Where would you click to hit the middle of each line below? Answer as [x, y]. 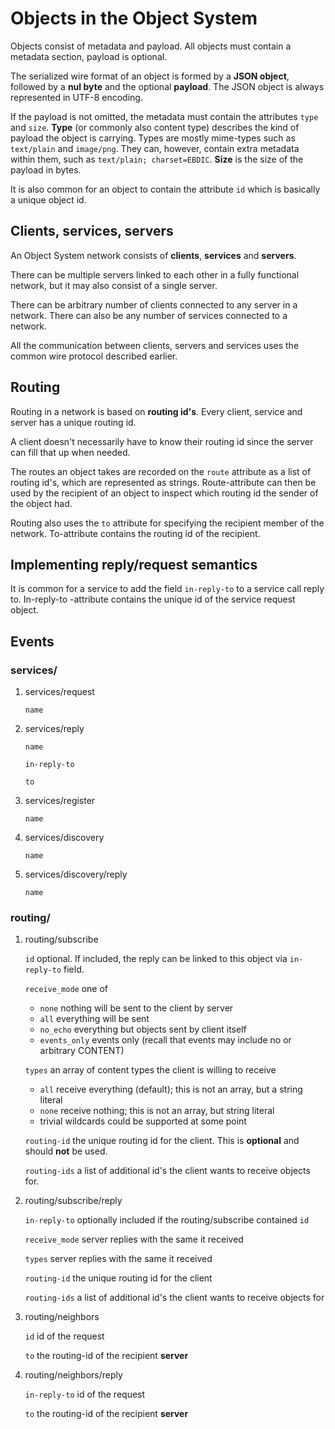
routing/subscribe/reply [73, 1201]
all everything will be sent [94, 1019]
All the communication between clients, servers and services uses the [155, 345]
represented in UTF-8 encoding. [76, 97]
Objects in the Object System [134, 18]
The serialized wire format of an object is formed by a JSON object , [150, 76]
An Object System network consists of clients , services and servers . [153, 255]
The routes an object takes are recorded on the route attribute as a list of [161, 471]
